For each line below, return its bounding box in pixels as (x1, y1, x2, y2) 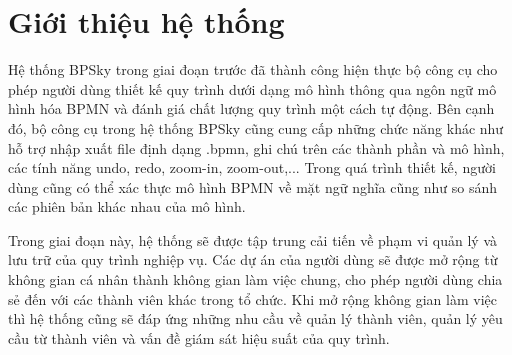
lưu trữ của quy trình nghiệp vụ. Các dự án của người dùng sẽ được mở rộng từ (8, 249, 498, 270)
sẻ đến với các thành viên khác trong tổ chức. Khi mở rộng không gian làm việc (8, 288, 497, 309)
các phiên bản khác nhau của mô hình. (8, 196, 246, 217)
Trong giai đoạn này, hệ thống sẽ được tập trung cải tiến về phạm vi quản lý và (8, 229, 498, 250)
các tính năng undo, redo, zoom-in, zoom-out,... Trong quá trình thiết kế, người (8, 157, 496, 178)
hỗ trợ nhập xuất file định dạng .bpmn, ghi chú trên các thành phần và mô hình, (8, 137, 505, 158)
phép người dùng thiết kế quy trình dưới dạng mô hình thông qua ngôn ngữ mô (8, 78, 497, 99)
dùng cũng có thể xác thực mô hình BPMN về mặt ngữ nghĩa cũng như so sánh (8, 176, 498, 197)
